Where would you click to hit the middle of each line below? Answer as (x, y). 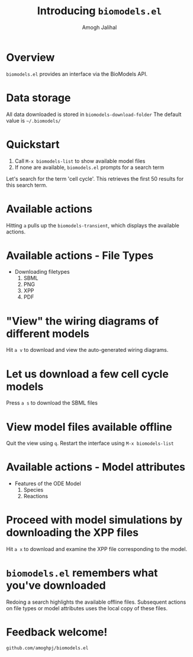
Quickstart (33, 144)
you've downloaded (56, 586)
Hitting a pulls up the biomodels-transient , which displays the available (93, 225)
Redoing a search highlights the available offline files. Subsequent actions (96, 602)
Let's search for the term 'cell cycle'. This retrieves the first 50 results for (95, 178)
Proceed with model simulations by (94, 520)
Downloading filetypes (42, 272)
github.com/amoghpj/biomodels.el (47, 648)
